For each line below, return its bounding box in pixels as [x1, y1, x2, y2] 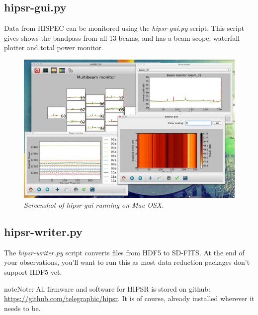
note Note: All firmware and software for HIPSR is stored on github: [4, 283, 211, 294]
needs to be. [4, 303, 41, 313]
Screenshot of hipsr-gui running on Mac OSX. [24, 200, 164, 210]
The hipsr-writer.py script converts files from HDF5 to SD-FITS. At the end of [4, 247, 245, 257]
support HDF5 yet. [4, 266, 62, 277]
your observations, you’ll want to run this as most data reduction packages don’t [4, 257, 250, 267]
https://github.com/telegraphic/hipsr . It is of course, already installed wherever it [4, 293, 255, 304]
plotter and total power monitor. [4, 42, 103, 53]
